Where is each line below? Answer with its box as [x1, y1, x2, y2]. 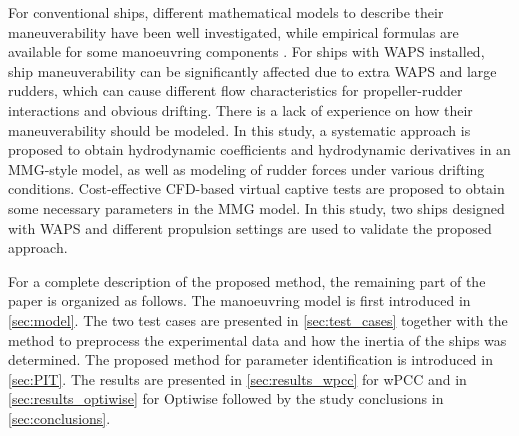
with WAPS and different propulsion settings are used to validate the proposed [8, 217, 492, 238]
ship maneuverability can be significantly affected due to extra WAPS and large [8, 60, 497, 81]
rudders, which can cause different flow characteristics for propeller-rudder [8, 80, 463, 101]
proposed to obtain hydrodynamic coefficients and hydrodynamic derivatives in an [8, 139, 511, 160]
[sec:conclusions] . [8, 407, 111, 428]
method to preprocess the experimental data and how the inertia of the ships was [8, 329, 507, 350]
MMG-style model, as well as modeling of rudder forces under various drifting [8, 158, 485, 179]
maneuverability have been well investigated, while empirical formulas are [8, 21, 459, 42]
